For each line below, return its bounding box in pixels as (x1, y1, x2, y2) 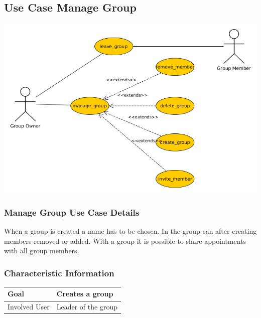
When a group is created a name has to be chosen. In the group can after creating (4, 225, 257, 236)
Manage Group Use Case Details (4, 206, 140, 218)
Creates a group (56, 288, 113, 299)
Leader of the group (56, 301, 117, 312)
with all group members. (4, 245, 79, 256)
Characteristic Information (4, 266, 114, 279)
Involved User (8, 301, 50, 312)
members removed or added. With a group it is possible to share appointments (4, 235, 246, 246)
